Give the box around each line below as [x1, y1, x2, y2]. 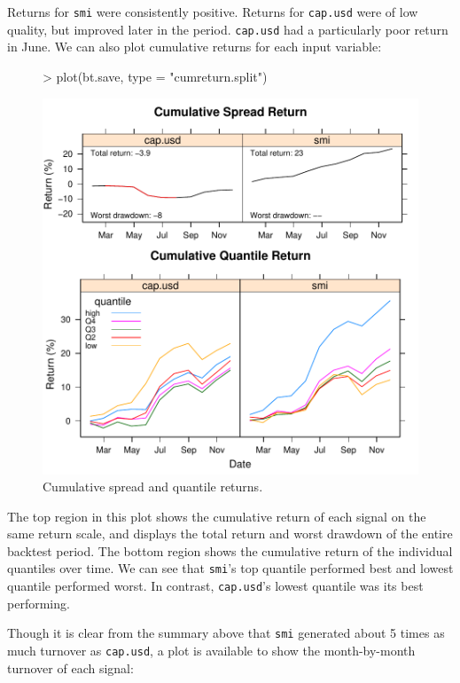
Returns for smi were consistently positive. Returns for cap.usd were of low [7, 3, 418, 20]
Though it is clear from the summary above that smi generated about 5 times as [7, 624, 445, 642]
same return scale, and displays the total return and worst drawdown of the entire [7, 524, 453, 543]
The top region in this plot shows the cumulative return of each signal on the [7, 506, 426, 525]
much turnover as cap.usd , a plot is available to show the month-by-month [7, 641, 416, 660]
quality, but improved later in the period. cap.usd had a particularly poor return [7, 20, 448, 38]
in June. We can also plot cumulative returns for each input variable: [7, 37, 382, 56]
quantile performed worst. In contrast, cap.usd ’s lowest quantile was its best [7, 577, 424, 595]
